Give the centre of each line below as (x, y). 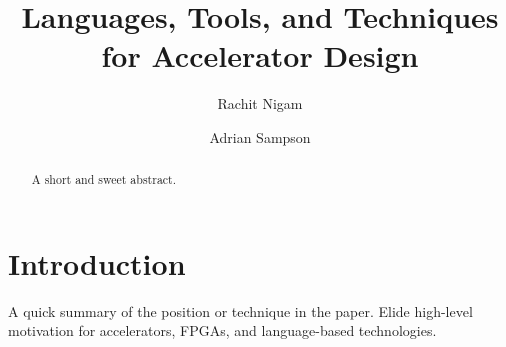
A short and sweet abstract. (104, 179)
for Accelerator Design (260, 55)
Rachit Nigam (260, 103)
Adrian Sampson (260, 136)
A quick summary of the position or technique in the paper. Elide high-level (240, 310)
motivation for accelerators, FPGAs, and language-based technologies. (222, 330)
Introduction (97, 262)
